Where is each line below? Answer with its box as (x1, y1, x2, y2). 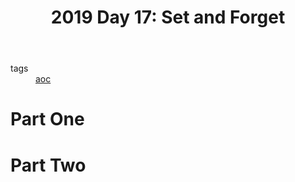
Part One (10, 108, 85, 131)
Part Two (10, 154, 87, 176)
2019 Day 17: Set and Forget (50, 6, 286, 29)
